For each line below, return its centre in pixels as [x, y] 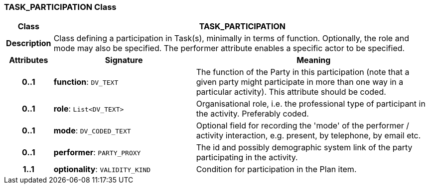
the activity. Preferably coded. [252, 114]
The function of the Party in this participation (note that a [303, 72]
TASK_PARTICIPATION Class [60, 7]
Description [29, 43]
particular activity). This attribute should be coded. [291, 92]
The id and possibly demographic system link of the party [304, 148]
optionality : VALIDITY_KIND [102, 169]
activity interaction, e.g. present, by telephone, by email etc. [308, 136]
